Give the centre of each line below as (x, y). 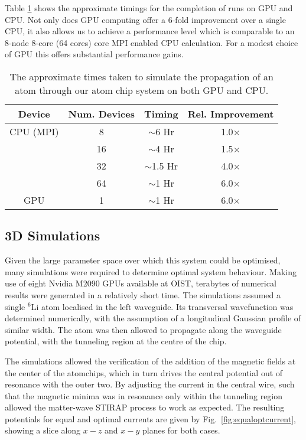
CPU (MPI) (34, 131)
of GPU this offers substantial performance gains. (94, 54)
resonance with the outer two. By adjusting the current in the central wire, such (150, 384)
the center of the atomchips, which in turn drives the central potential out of (144, 372)
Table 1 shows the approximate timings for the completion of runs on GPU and (149, 8)
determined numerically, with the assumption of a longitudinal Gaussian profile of (153, 318)
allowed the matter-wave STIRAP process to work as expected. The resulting (145, 407)
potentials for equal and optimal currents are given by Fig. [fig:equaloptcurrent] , (151, 418)
